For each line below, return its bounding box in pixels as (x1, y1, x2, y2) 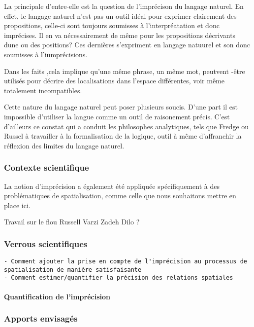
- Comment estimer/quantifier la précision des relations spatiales (4, 274, 233, 282)
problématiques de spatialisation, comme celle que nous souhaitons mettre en (4, 190, 236, 201)
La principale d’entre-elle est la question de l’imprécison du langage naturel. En (4, 1, 244, 11)
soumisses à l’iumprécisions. (4, 49, 88, 59)
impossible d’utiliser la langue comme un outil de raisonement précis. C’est (4, 111, 230, 121)
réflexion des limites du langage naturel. (4, 140, 125, 150)
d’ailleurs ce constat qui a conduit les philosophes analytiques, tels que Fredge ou (4, 121, 249, 131)
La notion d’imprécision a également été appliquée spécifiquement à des (4, 181, 220, 191)
